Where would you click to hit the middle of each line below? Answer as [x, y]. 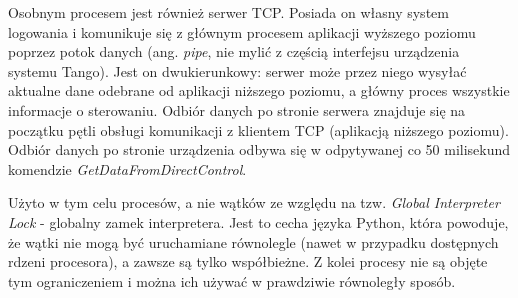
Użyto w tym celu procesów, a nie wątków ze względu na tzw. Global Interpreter [254, 202]
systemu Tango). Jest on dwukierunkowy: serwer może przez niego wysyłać [237, 70]
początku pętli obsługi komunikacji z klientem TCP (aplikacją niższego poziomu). [258, 129]
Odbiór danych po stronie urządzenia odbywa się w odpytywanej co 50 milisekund [259, 149]
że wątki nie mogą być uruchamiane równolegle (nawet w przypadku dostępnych [253, 241]
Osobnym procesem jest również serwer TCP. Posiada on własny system [228, 12]
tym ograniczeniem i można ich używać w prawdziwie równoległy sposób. [232, 280]
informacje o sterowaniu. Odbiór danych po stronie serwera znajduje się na [237, 109]
